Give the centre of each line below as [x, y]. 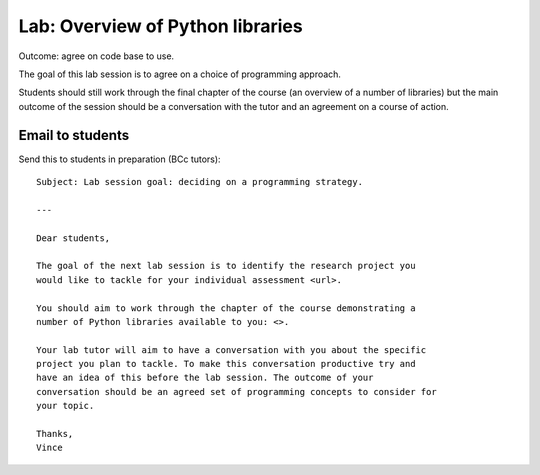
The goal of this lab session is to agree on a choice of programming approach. [180, 74]
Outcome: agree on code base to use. [96, 56]
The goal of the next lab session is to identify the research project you [226, 266]
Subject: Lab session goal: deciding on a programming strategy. [200, 182]
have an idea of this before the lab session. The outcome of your [205, 378]
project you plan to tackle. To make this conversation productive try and [226, 364]
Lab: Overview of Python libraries [161, 26]
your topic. [65, 406]
